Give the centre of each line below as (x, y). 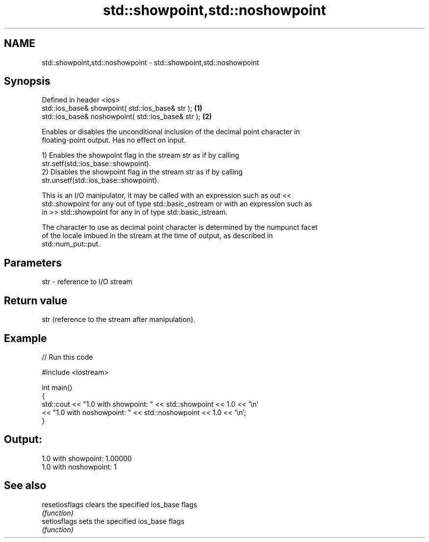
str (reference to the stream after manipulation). (119, 320)
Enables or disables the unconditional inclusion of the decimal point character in (171, 132)
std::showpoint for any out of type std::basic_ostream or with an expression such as (177, 204)
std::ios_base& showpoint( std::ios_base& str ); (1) (122, 108)
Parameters (33, 263)
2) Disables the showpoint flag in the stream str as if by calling (142, 172)
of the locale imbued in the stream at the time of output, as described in (157, 236)
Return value (36, 300)
